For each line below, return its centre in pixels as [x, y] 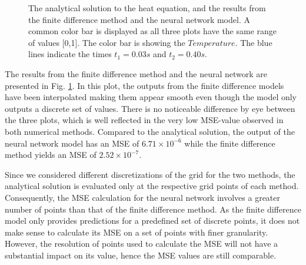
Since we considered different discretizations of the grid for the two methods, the [150, 174]
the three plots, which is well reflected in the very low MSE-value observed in [144, 120]
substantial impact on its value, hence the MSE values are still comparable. [141, 255]
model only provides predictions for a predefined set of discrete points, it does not [152, 221]
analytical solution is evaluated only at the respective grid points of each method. [152, 186]
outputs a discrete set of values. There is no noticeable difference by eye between [150, 108]
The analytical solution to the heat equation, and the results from [147, 8]
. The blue [254, 42]
